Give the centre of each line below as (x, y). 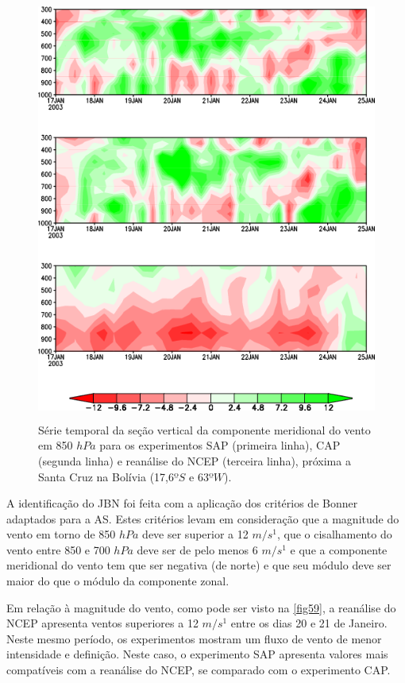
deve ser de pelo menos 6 (197, 549)
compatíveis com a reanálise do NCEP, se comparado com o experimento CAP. (199, 670)
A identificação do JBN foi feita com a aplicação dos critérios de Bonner (182, 503)
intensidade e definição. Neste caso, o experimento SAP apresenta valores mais (197, 654)
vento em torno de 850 (61, 534)
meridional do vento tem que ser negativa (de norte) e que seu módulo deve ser (199, 565)
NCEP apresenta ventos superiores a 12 (102, 623)
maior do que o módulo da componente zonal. (118, 581)
